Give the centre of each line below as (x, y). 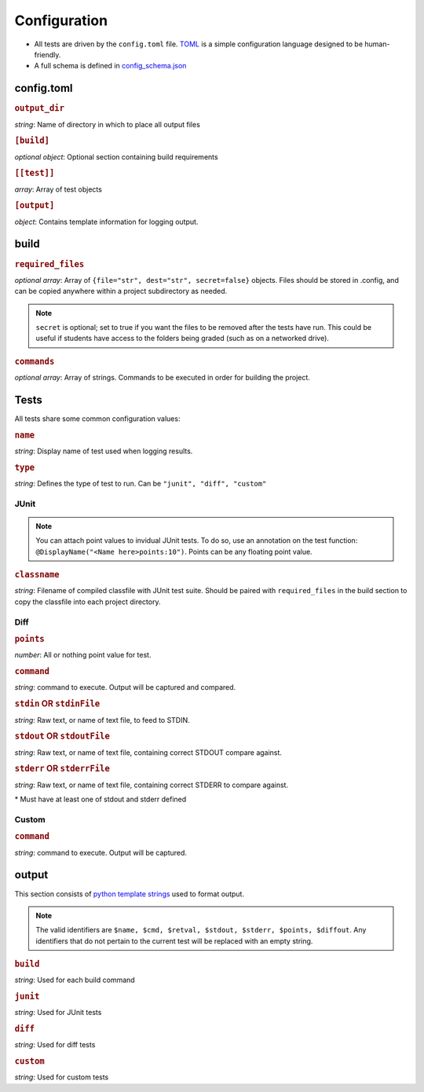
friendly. (48, 54)
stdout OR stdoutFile (62, 736)
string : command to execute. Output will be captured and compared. (125, 687)
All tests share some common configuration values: (97, 418)
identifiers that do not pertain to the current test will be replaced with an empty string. (174, 941)
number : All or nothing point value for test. (83, 655)
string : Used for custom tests (62, 1077)
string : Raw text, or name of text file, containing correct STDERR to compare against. (152, 785)
